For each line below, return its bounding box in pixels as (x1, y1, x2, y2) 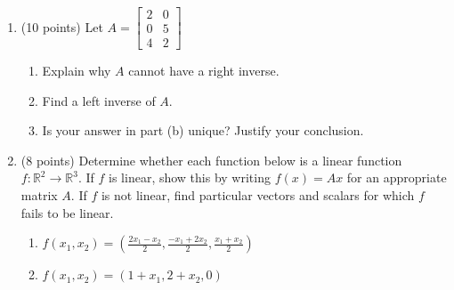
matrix (20, 186, 58, 205)
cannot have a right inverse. (128, 61, 280, 80)
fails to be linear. (20, 203, 114, 222)
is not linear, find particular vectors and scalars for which (101, 186, 415, 205)
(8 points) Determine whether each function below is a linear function (20, 150, 402, 169)
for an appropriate (346, 168, 447, 187)
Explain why (42, 61, 111, 80)
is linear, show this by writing (109, 168, 271, 187)
